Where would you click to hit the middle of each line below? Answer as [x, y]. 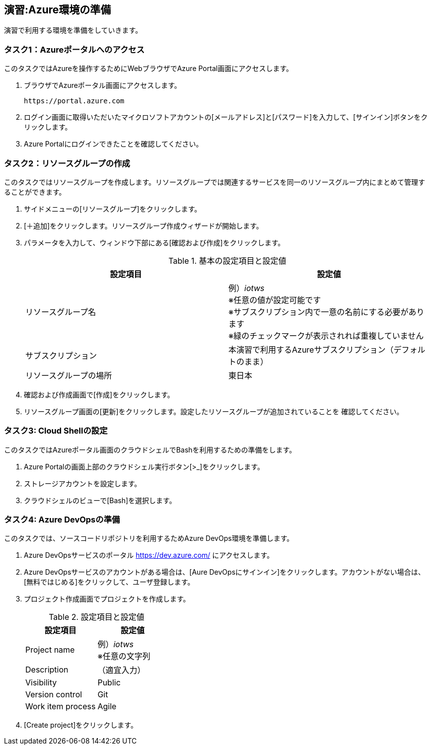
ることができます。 [35, 192]
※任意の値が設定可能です [275, 300]
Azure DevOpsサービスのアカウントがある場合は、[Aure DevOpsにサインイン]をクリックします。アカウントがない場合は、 [224, 572]
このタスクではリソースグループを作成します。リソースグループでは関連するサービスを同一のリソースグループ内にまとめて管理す [215, 182]
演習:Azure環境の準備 [58, 10]
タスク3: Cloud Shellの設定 [56, 431]
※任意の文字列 [124, 656]
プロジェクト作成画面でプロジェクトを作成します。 [107, 599]
